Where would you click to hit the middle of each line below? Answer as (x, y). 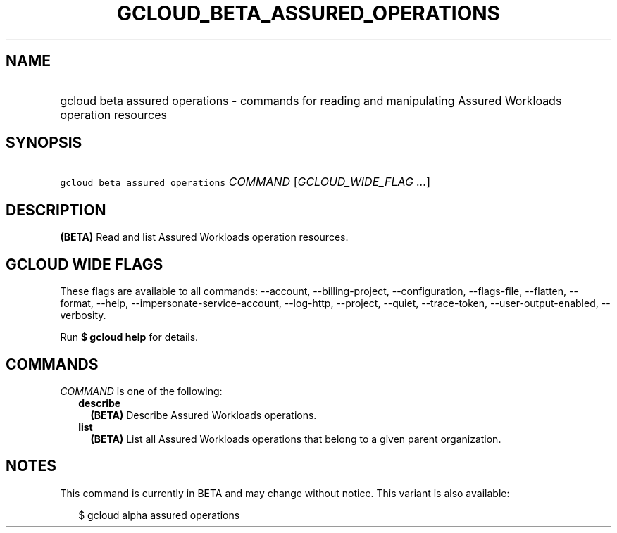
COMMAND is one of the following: (141, 391)
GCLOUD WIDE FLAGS (85, 264)
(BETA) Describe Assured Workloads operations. (204, 415)
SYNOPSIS (44, 143)
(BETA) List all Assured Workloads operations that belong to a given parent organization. (296, 439)
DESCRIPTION (56, 210)
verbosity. (83, 315)
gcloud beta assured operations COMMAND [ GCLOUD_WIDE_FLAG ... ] (245, 182)
